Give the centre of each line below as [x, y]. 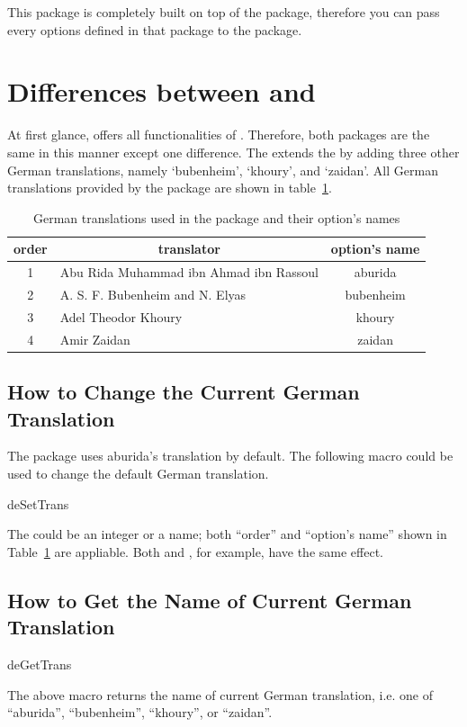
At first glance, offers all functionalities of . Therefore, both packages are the [219, 135]
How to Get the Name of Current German [210, 600]
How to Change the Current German [184, 392]
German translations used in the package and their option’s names [216, 217]
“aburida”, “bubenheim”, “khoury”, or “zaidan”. [140, 712]
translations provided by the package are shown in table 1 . [170, 188]
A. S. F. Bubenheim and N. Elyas [153, 294]
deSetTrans [38, 503]
